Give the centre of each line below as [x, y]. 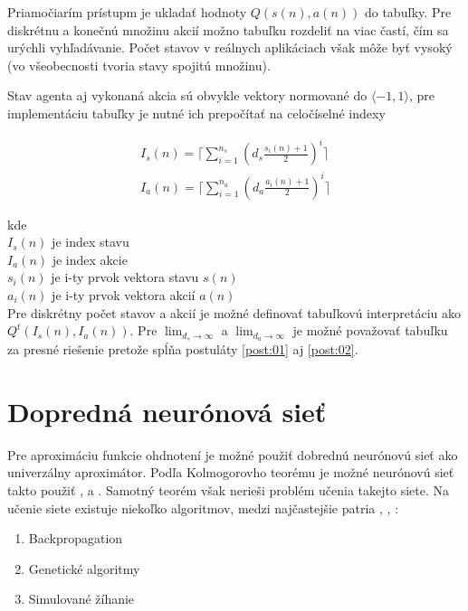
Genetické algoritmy [84, 568]
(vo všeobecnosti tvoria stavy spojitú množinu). [139, 65]
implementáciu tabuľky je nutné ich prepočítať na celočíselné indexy [196, 113]
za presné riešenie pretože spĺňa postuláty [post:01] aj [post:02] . [183, 349]
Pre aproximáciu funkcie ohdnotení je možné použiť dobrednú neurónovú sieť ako [233, 454]
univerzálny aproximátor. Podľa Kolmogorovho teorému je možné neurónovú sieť [231, 472]
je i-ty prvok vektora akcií [124, 295]
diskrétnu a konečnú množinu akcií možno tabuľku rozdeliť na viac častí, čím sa [228, 29]
